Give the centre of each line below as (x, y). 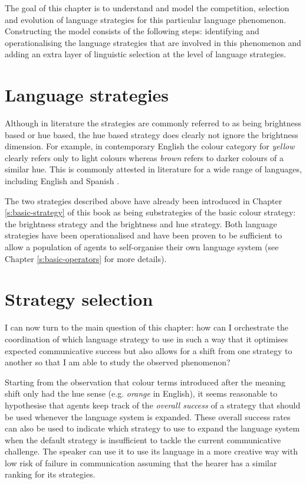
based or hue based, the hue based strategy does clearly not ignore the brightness (152, 134)
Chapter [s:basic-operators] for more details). (86, 258)
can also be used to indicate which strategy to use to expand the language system (152, 428)
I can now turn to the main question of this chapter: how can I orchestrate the (147, 327)
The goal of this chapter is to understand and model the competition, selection (147, 8)
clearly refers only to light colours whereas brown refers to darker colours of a (144, 157)
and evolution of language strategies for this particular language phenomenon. (146, 19)
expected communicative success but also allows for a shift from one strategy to (149, 350)
